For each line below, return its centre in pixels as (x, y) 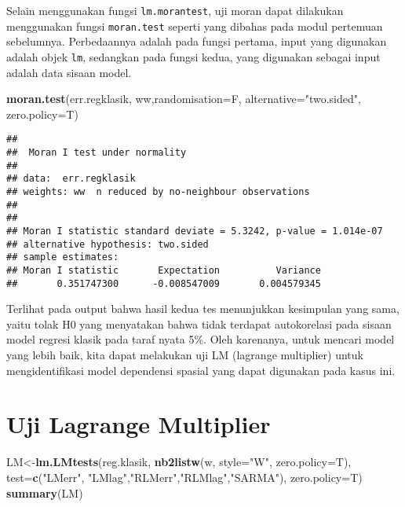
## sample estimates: (63, 257)
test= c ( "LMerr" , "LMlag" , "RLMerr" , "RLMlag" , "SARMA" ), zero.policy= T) (184, 477)
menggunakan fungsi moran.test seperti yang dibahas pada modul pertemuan (195, 26)
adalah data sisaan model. (69, 72)
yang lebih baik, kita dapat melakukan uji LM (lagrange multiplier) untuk (185, 355)
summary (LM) (45, 492)
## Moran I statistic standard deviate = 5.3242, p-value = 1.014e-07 (195, 231)
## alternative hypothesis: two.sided (108, 244)
